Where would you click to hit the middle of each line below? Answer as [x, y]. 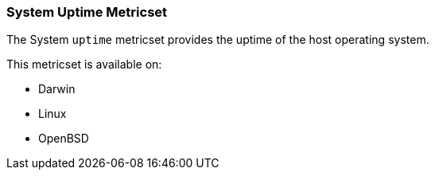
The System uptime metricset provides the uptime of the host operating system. [218, 40]
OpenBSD [64, 139]
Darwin [57, 89]
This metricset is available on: [84, 65]
